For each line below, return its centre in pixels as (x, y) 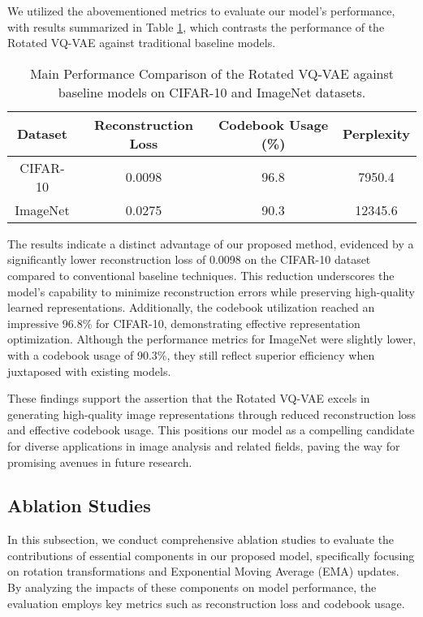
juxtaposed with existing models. (89, 371)
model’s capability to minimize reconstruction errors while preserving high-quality (211, 291)
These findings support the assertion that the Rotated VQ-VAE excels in (189, 398)
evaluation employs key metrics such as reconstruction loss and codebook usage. (206, 603)
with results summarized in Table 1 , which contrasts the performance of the (196, 26)
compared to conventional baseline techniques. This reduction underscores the (201, 275)
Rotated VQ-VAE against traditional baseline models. (142, 43)
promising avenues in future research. (100, 462)
